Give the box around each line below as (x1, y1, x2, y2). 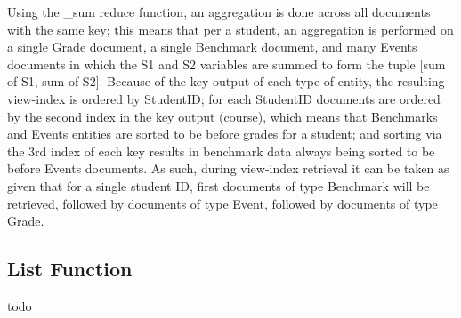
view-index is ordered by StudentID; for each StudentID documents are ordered (7, 89, 441, 107)
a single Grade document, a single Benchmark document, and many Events (7, 37, 417, 56)
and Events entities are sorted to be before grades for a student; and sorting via (7, 124, 442, 143)
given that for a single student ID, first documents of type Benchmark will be (7, 176, 430, 195)
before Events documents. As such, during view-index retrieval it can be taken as (7, 159, 449, 178)
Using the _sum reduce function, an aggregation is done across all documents (7, 3, 431, 20)
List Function (7, 255, 133, 282)
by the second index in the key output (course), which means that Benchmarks (7, 107, 438, 125)
